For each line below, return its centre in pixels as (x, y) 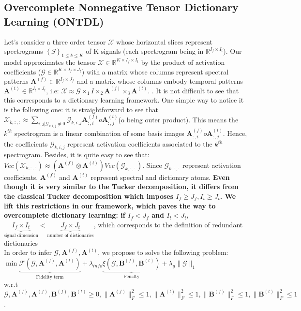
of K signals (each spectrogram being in (145, 51)
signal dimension (21, 236)
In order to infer (28, 252)
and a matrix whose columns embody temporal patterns (160, 81)
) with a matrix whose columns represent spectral (155, 71)
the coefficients (26, 144)
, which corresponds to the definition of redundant (168, 224)
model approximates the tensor (50, 62)
